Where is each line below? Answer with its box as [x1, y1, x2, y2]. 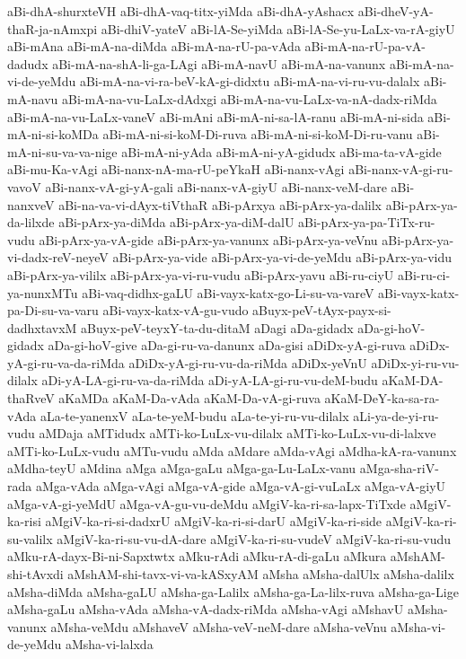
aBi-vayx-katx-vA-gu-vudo [102, 301, 249, 320]
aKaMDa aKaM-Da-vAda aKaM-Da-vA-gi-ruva [58, 389, 321, 408]
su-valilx [7, 529, 53, 548]
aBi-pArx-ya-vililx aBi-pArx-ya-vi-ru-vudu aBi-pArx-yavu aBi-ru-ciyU [7, 265, 394, 284]
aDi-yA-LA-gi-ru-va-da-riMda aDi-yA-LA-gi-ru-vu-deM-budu [41, 371, 378, 390]
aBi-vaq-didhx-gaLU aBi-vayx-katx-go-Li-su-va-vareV [82, 283, 374, 302]
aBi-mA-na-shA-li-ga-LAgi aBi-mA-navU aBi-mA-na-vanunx [52, 54, 386, 73]
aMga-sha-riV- [359, 459, 439, 478]
